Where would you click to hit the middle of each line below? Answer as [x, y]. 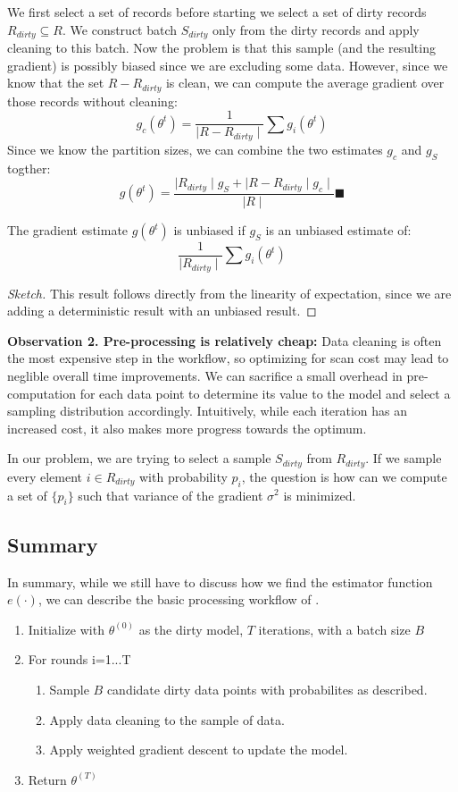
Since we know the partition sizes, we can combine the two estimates [195, 149]
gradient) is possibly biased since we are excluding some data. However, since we [228, 65]
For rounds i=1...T [79, 659]
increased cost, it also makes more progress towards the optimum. [187, 428]
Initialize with [66, 629]
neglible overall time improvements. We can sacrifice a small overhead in [205, 375]
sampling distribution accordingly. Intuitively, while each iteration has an [208, 411]
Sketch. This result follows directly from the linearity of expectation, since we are [229, 293]
